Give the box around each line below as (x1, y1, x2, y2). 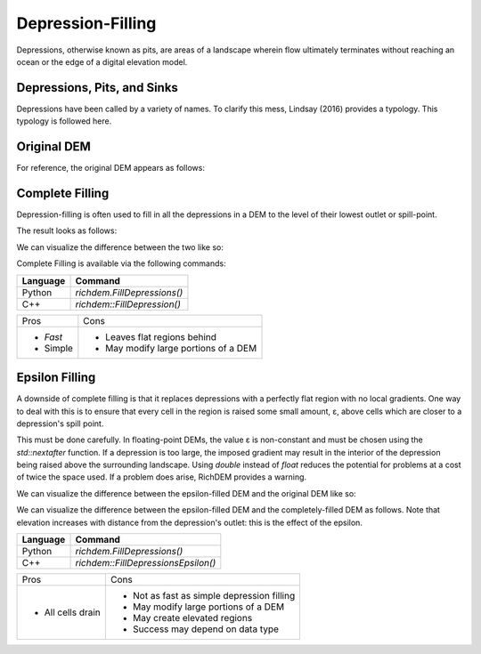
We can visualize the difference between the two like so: (16, 241, 224, 253)
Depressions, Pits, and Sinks (16, 80, 178, 95)
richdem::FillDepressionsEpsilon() (75, 557, 216, 569)
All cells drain (44, 606, 102, 618)
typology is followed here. (16, 116, 112, 126)
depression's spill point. (16, 418, 104, 429)
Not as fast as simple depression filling (132, 590, 296, 602)
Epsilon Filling (16, 370, 96, 385)
